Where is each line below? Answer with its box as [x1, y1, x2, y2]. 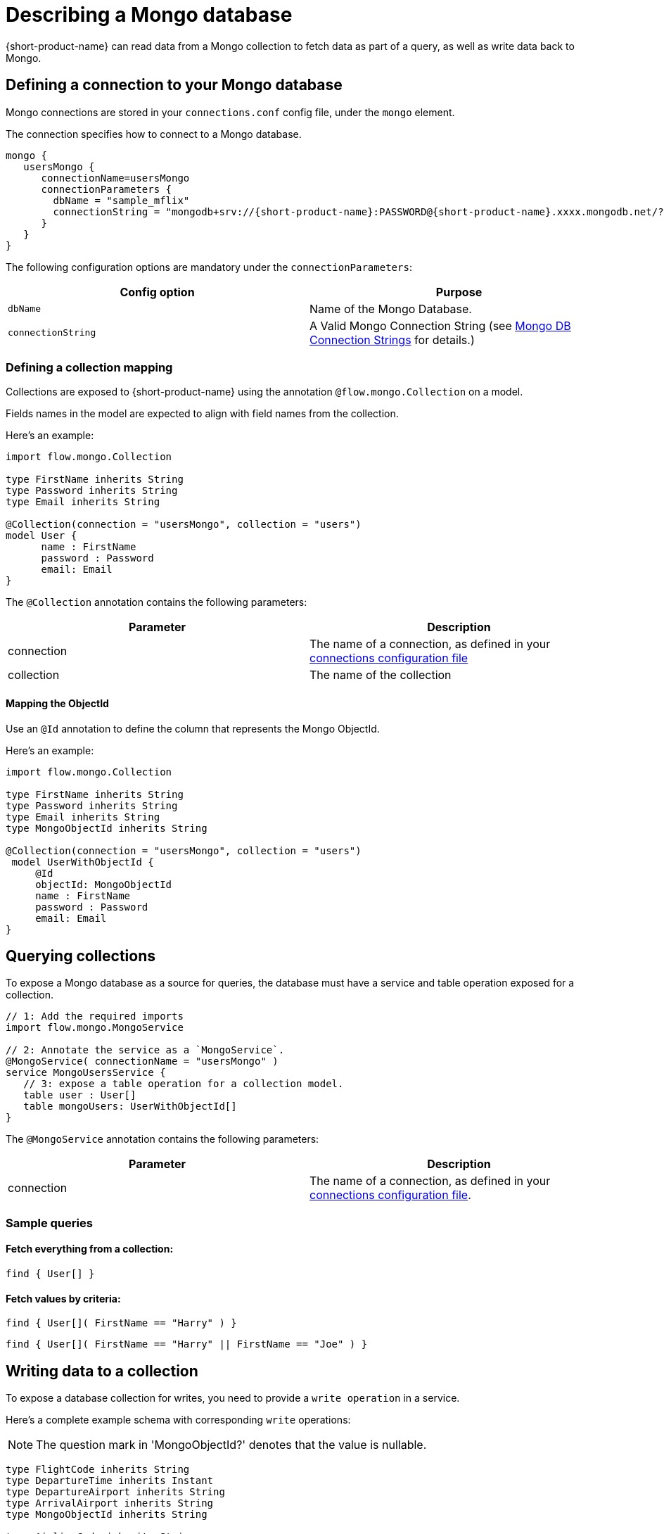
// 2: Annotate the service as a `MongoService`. [6, 1044, 285, 1056]
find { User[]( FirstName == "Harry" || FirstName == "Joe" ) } [6, 1338, 368, 1350]
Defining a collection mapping [6, 360, 173, 374]
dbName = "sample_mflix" [53, 194, 190, 206]
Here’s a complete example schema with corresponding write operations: [6, 1414, 351, 1426]
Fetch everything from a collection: [6, 1243, 174, 1255]
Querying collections [6, 946, 156, 965]
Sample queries [6, 1215, 93, 1230]
